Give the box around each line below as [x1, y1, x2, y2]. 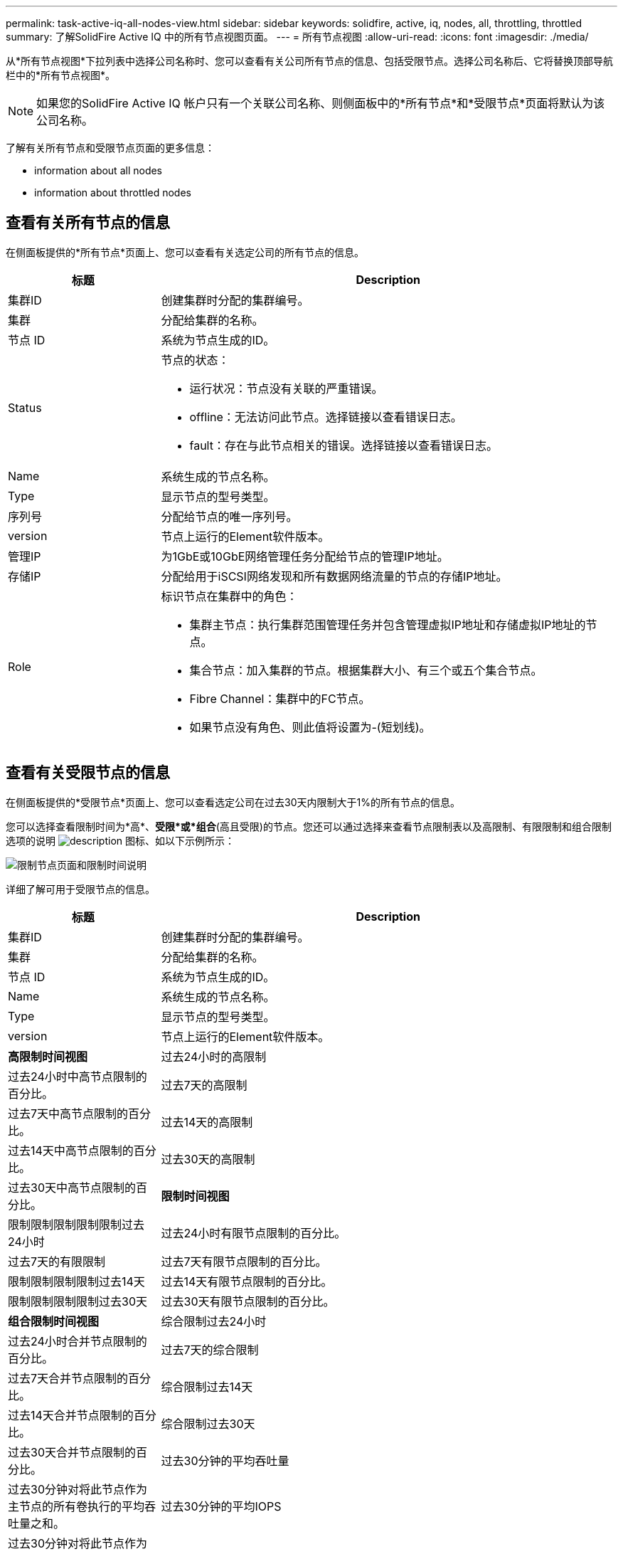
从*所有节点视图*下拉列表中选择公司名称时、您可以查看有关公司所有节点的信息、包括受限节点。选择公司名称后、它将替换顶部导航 [6, 55, 614, 67]
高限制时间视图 [8, 1049, 88, 1064]
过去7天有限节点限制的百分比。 [161, 1254, 327, 1269]
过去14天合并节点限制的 [8, 1407, 134, 1422]
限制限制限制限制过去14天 [8, 1274, 145, 1289]
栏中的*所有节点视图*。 [6, 69, 116, 81]
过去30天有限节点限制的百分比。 [161, 1294, 335, 1309]
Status [8, 400, 42, 415]
